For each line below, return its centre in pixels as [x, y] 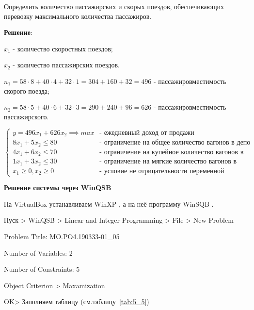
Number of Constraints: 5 [42, 269]
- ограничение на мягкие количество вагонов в [168, 162]
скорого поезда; [27, 90]
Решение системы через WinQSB [58, 188]
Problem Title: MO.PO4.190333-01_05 [62, 237]
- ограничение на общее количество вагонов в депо [175, 143]
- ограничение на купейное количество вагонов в [172, 152]
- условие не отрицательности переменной [162, 171]
